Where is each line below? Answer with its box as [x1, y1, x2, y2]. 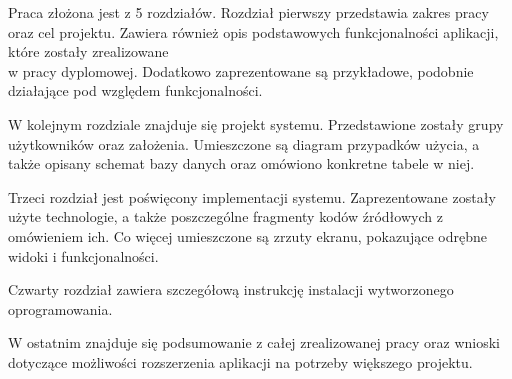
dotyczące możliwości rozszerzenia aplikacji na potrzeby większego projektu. [8, 351, 473, 372]
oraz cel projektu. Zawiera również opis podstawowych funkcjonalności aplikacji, [8, 21, 499, 42]
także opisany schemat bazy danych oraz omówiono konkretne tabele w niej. [8, 153, 475, 174]
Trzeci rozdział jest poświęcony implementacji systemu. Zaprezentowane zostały [8, 186, 496, 207]
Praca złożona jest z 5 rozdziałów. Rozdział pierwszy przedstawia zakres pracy [8, 2, 489, 22]
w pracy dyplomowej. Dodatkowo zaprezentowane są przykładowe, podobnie [8, 60, 474, 81]
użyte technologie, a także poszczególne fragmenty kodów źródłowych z [8, 206, 443, 227]
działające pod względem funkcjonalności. [8, 80, 263, 101]
